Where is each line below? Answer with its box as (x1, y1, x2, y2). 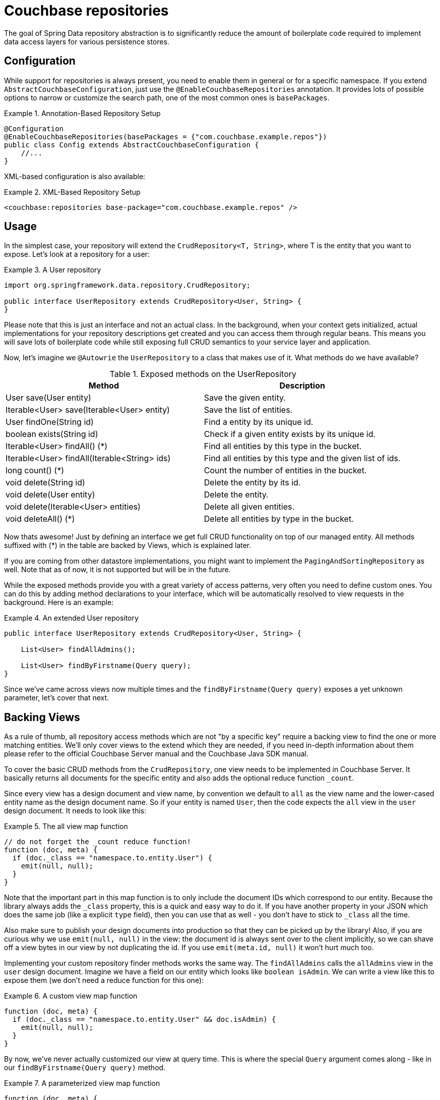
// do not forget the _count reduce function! (4, 838, 191, 846)
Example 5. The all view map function (4, 822, 128, 831)
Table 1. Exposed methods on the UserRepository (109, 369, 297, 379)
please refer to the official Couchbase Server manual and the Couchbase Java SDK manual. (4, 749, 309, 758)
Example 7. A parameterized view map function (4, 1079, 160, 1088)
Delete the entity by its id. (204, 477, 301, 488)
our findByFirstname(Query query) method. (4, 1063, 166, 1072)
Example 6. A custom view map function (4, 992, 138, 1001)
